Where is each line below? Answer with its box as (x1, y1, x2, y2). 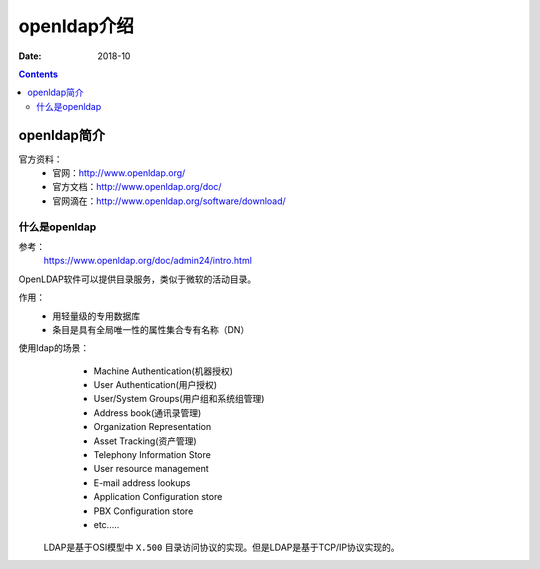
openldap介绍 (18, 15, 135, 37)
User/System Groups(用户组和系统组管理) (93, 393, 265, 405)
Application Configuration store (93, 491, 223, 503)
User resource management (93, 463, 209, 475)
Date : (18, 50, 42, 62)
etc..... (93, 518, 120, 530)
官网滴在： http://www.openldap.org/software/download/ (52, 195, 287, 207)
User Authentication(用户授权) (93, 379, 218, 391)
